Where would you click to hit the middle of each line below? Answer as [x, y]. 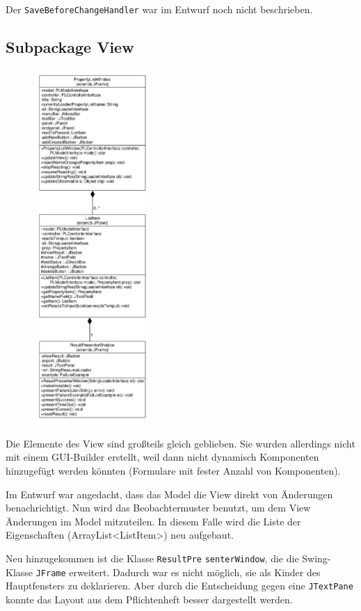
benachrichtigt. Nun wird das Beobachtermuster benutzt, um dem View [158, 508]
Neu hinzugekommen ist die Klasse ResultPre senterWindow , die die [152, 558]
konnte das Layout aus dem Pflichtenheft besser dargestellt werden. [149, 599]
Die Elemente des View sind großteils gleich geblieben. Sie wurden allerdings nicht [180, 443]
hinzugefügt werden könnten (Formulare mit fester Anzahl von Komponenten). [173, 470]
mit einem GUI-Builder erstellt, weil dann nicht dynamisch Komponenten [162, 457]
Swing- [316, 558]
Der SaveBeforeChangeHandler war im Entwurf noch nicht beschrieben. [159, 9]
